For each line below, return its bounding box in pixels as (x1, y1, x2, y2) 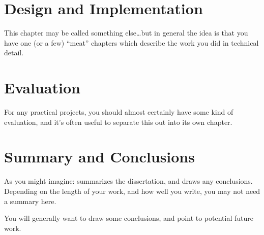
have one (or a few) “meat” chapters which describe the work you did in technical (4, 37, 259, 48)
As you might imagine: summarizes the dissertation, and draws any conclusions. (4, 176, 253, 186)
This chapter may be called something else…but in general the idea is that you (4, 27, 248, 38)
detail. (4, 47, 24, 58)
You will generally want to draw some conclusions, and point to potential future (4, 213, 253, 223)
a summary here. (4, 195, 56, 206)
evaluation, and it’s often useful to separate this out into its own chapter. (4, 116, 232, 127)
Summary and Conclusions (4, 146, 195, 167)
